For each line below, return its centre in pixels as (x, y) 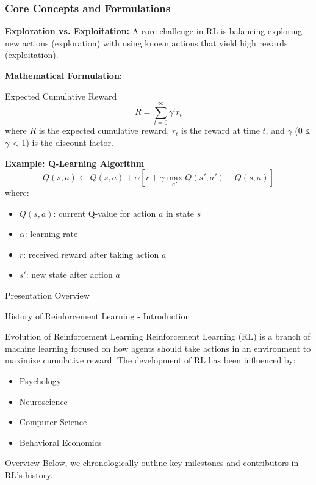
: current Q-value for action (105, 213)
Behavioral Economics (60, 442)
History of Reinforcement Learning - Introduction (98, 315)
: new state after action (69, 275)
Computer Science (53, 422)
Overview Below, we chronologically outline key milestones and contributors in (152, 463)
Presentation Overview (47, 295)
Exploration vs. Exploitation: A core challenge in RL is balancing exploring (154, 31)
